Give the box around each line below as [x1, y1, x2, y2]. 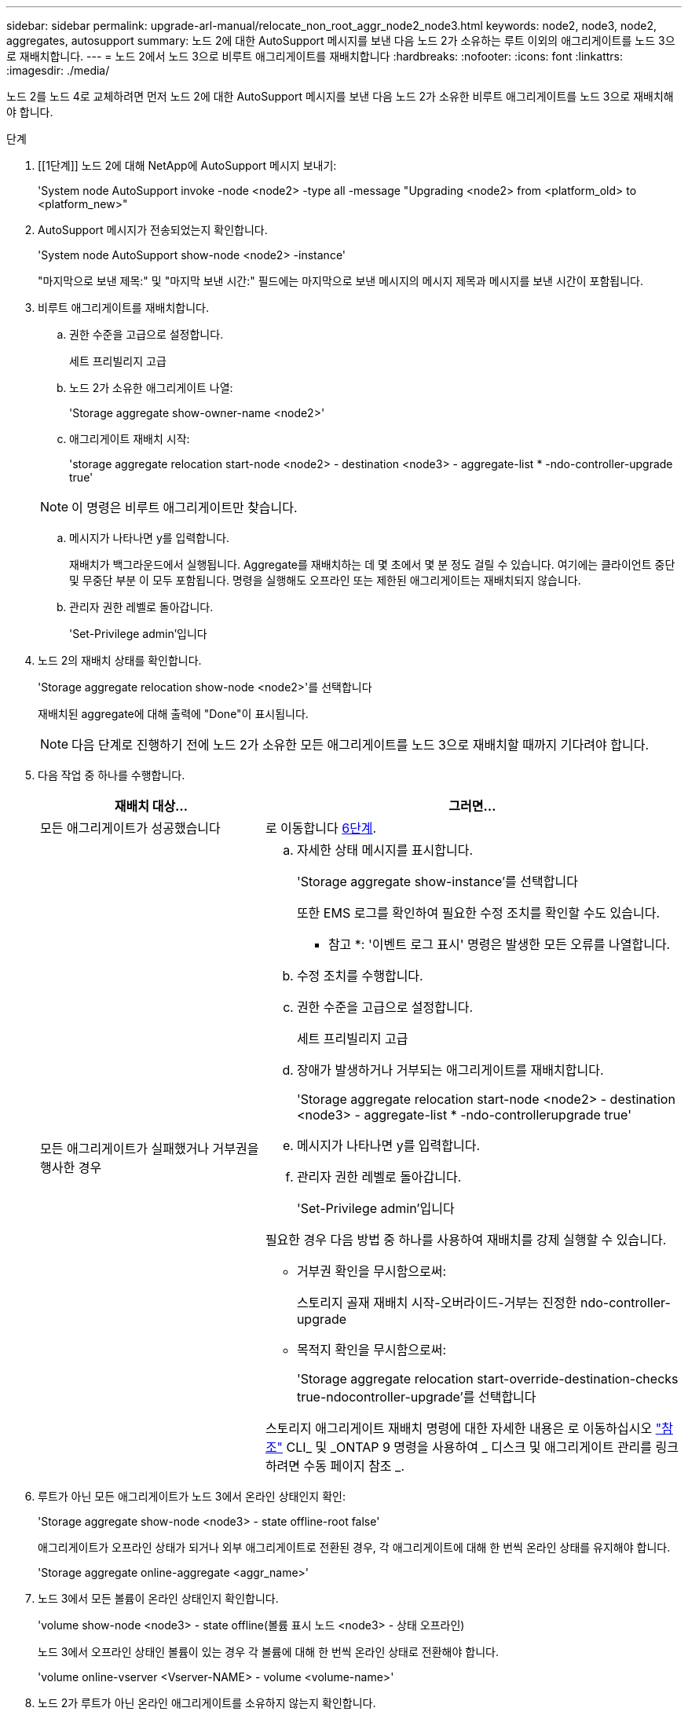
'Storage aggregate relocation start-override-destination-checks [296, 1371, 679, 1387]
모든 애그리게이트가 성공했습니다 [40, 820, 221, 836]
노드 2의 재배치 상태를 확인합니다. [38, 654, 202, 667]
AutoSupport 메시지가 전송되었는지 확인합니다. [38, 223, 268, 236]
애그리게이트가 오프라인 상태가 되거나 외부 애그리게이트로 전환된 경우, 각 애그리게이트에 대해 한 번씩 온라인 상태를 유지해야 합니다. [38, 1541, 671, 1554]
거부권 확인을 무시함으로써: [296, 1263, 447, 1279]
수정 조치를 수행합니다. [296, 968, 423, 984]
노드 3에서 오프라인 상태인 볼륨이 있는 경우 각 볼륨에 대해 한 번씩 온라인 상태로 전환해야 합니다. [38, 1645, 499, 1658]
